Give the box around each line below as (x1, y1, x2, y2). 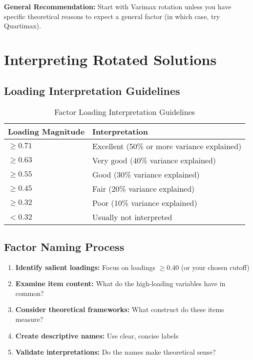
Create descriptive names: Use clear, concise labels (15, 330, 179, 340)
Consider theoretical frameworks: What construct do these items (15, 304, 224, 315)
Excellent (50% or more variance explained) (92, 140, 242, 152)
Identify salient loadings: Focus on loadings (15, 262, 155, 272)
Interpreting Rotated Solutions (4, 49, 217, 69)
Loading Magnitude (8, 126, 85, 137)
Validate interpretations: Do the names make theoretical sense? (15, 347, 216, 357)
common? (15, 288, 44, 298)
